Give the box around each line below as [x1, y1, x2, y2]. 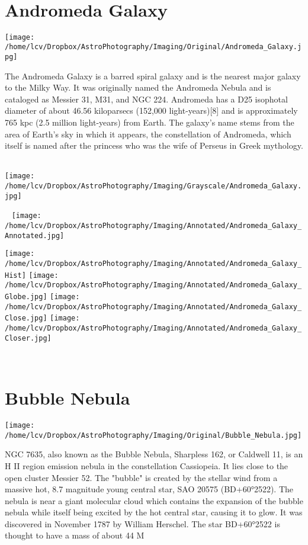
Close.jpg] [5, 314, 47, 323]
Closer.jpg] [5, 334, 52, 342]
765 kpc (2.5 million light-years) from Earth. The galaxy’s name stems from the [5, 116, 294, 129]
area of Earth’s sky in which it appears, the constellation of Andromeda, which [5, 127, 291, 140]
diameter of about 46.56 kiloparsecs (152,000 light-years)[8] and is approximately [5, 104, 298, 117]
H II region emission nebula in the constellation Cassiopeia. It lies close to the [5, 459, 288, 472]
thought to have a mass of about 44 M [5, 529, 145, 541]
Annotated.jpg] [5, 231, 65, 240]
